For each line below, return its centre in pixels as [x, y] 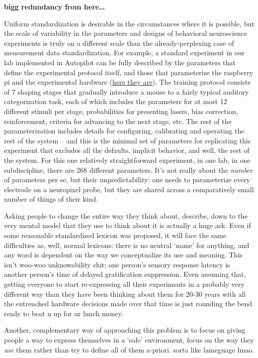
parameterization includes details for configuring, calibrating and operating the [124, 131]
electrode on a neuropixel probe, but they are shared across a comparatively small [129, 189]
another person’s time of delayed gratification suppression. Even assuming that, [125, 274]
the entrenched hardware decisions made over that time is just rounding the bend [128, 303]
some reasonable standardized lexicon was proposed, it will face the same [115, 235]
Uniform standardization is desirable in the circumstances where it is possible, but [129, 23]
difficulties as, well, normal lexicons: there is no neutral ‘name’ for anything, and [127, 245]
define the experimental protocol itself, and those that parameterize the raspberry [129, 72]
